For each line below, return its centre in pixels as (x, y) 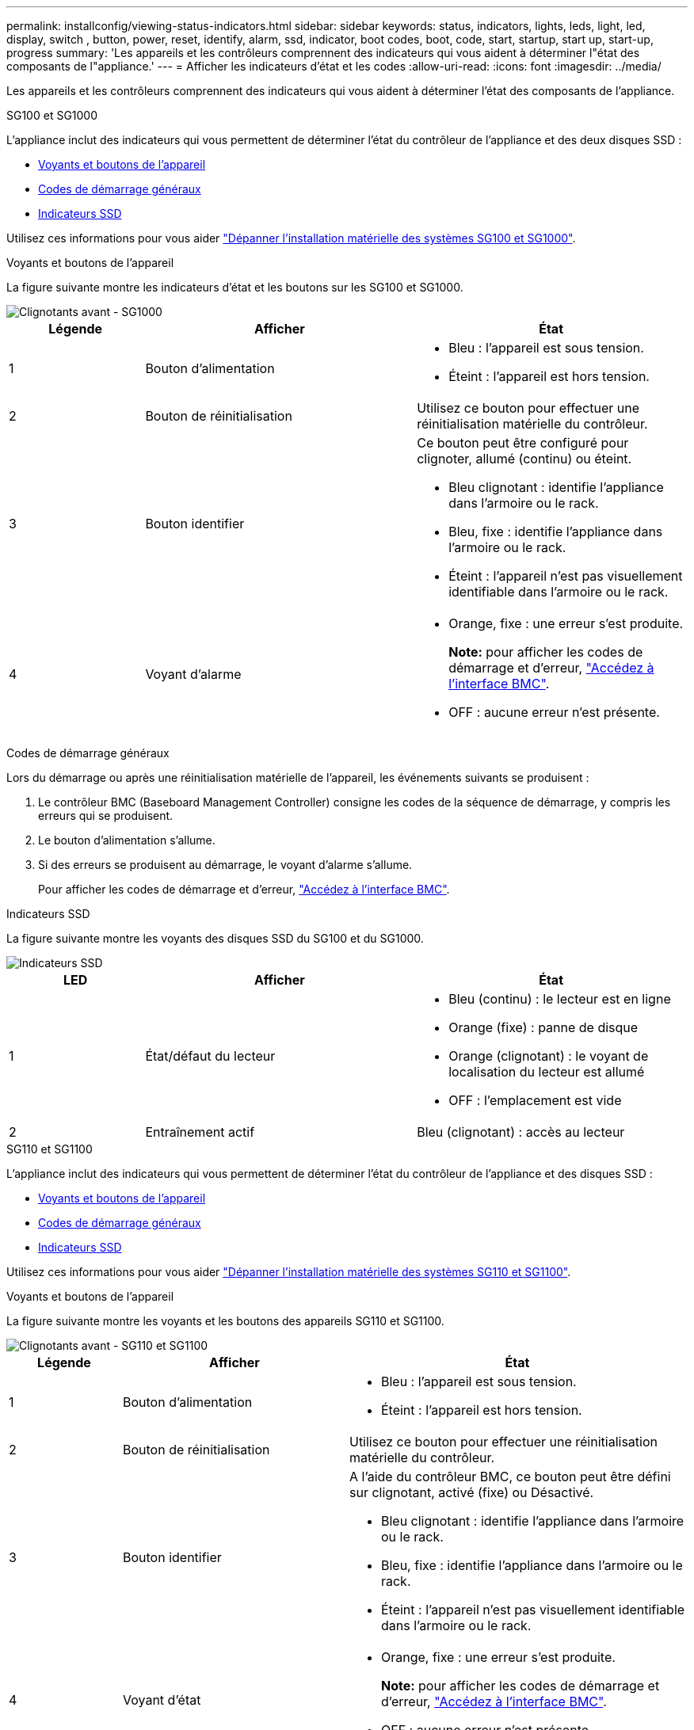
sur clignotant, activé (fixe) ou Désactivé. (471, 1492)
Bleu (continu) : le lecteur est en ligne (560, 999)
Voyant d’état (162, 1700)
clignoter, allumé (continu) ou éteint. (524, 459)
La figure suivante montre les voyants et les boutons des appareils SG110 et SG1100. (225, 1321)
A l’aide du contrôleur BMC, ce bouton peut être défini (510, 1477)
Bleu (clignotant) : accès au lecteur (521, 1132)
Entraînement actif (200, 1132)
